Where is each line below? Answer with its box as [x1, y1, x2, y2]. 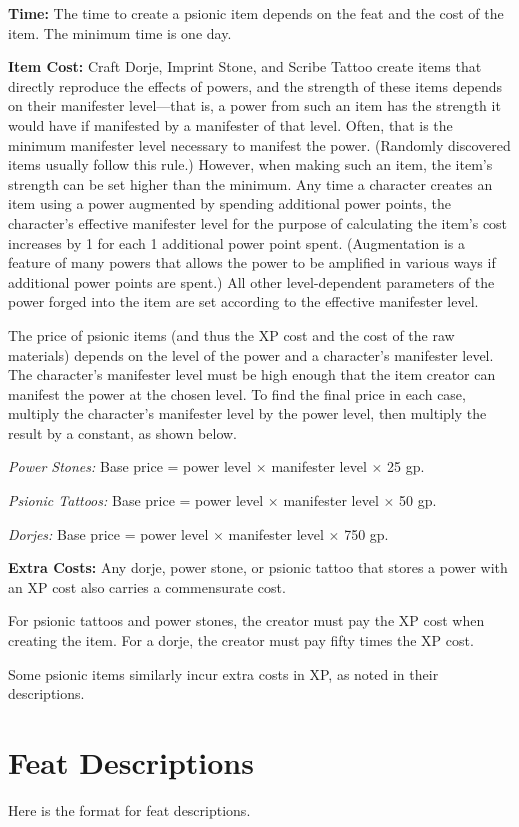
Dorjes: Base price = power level [8, 523, 209, 544]
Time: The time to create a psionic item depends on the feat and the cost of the [8, 3, 504, 23]
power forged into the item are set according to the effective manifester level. [8, 291, 479, 312]
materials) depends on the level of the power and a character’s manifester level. [8, 344, 494, 365]
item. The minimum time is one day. [8, 22, 232, 43]
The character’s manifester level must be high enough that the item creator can [8, 364, 496, 385]
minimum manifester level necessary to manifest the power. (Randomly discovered [8, 134, 511, 155]
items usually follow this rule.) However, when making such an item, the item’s [8, 154, 493, 175]
